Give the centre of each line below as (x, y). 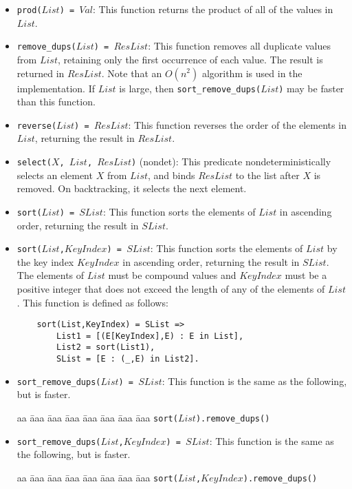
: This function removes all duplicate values (240, 46)
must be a (306, 275)
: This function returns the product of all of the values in (213, 9)
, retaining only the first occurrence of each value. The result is (190, 59)
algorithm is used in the (252, 73)
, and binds (172, 175)
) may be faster (311, 88)
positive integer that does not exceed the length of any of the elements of (171, 288)
